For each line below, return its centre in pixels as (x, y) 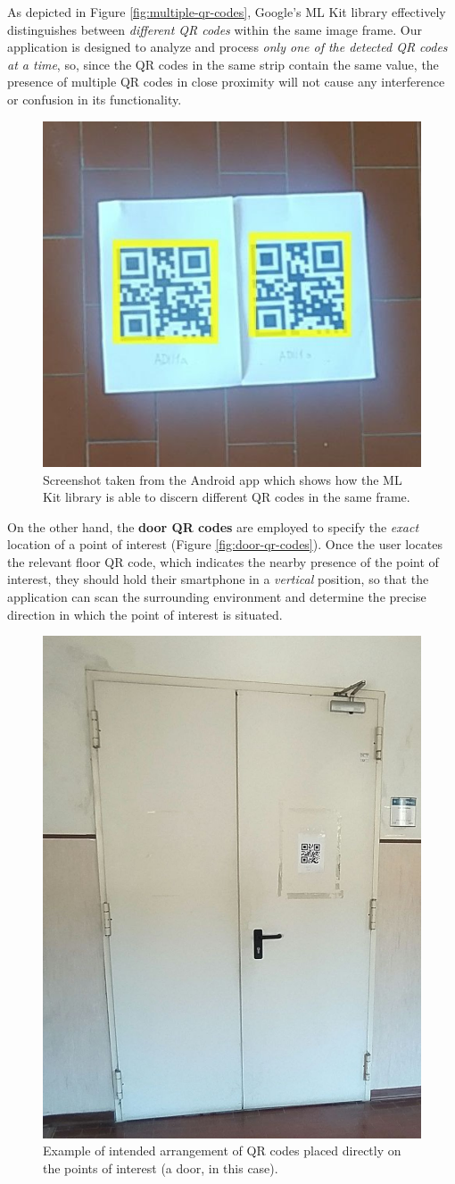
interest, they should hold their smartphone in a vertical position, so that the (218, 579)
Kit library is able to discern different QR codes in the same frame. (227, 497)
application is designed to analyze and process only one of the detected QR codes (227, 47)
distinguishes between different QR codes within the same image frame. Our (215, 29)
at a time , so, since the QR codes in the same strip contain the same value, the (223, 64)
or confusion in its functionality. (95, 99)
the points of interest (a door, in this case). (161, 1167)
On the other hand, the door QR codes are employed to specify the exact (213, 526)
